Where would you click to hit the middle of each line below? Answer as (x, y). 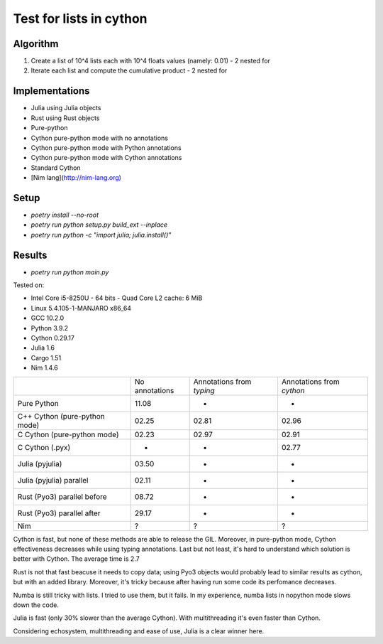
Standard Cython (56, 168)
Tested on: (29, 285)
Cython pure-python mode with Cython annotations (106, 158)
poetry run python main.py (70, 272)
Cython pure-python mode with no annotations (99, 138)
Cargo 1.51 (46, 358)
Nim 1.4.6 (44, 368)
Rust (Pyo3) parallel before (62, 496)
